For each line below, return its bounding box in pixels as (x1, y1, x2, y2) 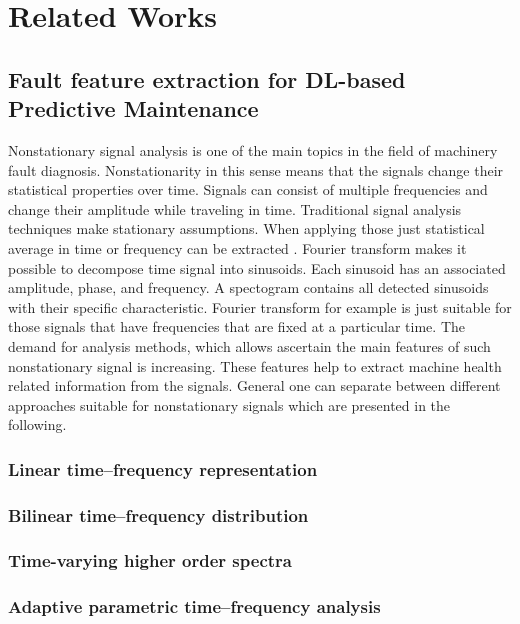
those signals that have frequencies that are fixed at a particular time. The (8, 316, 466, 337)
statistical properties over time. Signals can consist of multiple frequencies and (8, 179, 488, 200)
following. (8, 414, 67, 435)
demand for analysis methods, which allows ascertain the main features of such (8, 335, 491, 356)
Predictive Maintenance (8, 93, 259, 124)
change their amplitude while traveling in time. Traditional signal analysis (8, 198, 462, 219)
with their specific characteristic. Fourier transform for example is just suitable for (8, 296, 512, 317)
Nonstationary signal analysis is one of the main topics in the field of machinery (8, 139, 498, 160)
